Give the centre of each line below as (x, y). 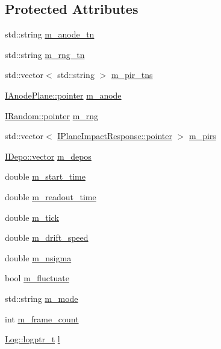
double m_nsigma (38, 257)
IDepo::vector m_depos (48, 156)
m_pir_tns (132, 75)
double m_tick (32, 217)
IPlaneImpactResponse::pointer (115, 136)
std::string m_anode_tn (50, 34)
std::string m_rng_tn (45, 54)
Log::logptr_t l (33, 339)
